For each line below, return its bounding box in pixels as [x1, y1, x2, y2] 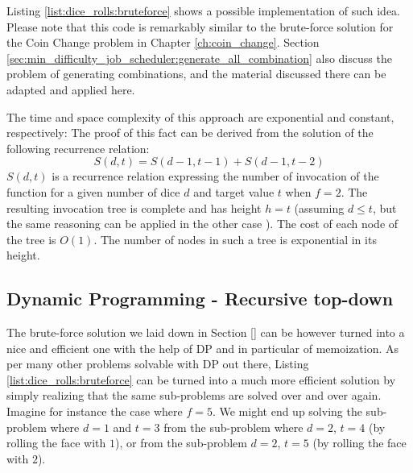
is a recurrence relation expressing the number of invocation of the [52, 168, 379, 185]
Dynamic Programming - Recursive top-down [6, 286, 394, 311]
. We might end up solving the [212, 403, 362, 420]
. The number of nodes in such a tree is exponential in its [93, 230, 377, 247]
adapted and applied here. [6, 81, 135, 98]
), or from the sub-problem [115, 434, 247, 451]
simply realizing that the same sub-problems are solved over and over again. [6, 387, 382, 404]
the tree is [6, 230, 56, 247]
